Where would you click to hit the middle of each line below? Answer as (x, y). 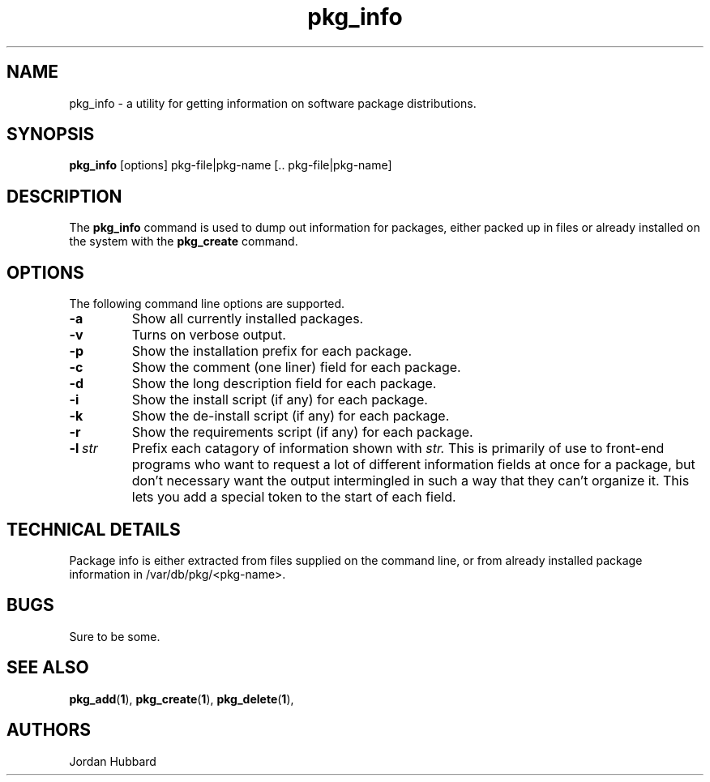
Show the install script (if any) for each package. (280, 400)
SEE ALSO (48, 668)
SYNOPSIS (51, 135)
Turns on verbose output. (209, 335)
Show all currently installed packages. (248, 319)
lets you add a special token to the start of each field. (294, 497)
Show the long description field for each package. (284, 384)
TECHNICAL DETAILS (94, 529)
